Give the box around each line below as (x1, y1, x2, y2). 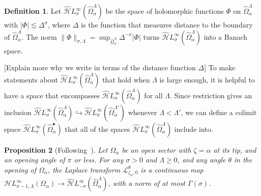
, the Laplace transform (47, 164, 121, 175)
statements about (4, 74, 58, 85)
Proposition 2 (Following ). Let (4, 144, 108, 155)
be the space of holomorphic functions (105, 6, 224, 16)
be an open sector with (122, 144, 191, 155)
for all (144, 90, 163, 100)
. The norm (21, 31, 57, 42)
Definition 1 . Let (4, 6, 62, 16)
